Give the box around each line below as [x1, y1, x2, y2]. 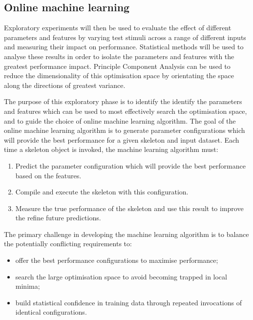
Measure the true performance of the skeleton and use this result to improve [15, 203, 244, 213]
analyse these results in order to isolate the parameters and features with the [4, 51, 234, 61]
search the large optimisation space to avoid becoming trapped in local [15, 271, 227, 281]
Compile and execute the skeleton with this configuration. [15, 187, 189, 197]
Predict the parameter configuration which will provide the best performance [15, 160, 246, 171]
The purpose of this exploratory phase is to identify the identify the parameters [4, 96, 242, 107]
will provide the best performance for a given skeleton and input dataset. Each [4, 134, 239, 145]
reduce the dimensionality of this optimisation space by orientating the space [4, 70, 234, 81]
